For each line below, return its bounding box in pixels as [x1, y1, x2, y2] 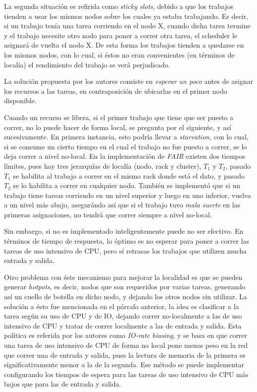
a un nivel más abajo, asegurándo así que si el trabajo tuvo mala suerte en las [4, 199, 241, 210]
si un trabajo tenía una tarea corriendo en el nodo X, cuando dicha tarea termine [4, 20, 251, 31]
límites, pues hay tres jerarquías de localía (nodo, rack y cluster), [4, 160, 202, 171]
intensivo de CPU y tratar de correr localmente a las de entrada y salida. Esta [4, 320, 242, 330]
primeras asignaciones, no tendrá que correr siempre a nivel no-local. [4, 209, 212, 219]
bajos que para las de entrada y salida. [4, 379, 121, 389]
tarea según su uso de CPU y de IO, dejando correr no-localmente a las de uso [4, 311, 242, 321]
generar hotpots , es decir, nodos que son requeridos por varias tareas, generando [4, 281, 246, 292]
